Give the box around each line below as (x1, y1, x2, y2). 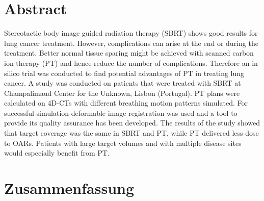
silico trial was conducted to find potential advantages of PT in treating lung (4, 67, 245, 78)
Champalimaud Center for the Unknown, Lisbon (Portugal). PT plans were (4, 87, 240, 98)
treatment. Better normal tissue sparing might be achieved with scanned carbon (4, 47, 254, 58)
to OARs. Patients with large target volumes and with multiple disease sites (4, 137, 242, 148)
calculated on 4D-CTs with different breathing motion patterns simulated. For (4, 97, 248, 108)
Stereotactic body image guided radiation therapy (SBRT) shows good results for (4, 28, 258, 38)
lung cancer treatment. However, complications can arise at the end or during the (4, 37, 258, 48)
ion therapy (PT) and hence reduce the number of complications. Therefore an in (4, 57, 258, 68)
